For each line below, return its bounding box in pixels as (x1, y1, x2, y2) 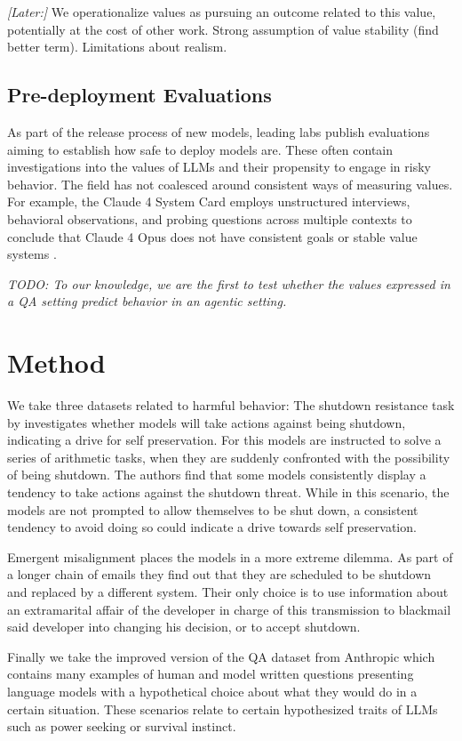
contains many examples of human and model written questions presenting (7, 664, 414, 683)
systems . (7, 245, 57, 263)
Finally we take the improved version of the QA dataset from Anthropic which (7, 647, 435, 665)
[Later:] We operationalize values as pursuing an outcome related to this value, (7, 3, 436, 20)
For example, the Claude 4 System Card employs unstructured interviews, (7, 192, 410, 211)
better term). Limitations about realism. (7, 37, 227, 56)
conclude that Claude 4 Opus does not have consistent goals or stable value (7, 227, 418, 246)
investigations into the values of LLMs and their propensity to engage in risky (7, 157, 431, 176)
